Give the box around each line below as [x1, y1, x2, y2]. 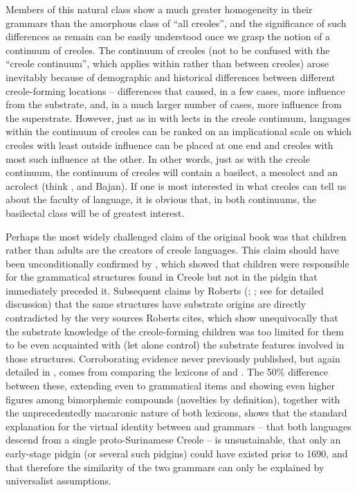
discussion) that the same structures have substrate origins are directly [6, 297, 306, 311]
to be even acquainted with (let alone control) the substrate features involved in [6, 337, 345, 352]
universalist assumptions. [6, 473, 111, 488]
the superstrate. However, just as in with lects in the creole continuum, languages [6, 110, 351, 125]
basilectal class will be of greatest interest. [6, 205, 185, 220]
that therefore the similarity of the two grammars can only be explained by [6, 459, 324, 474]
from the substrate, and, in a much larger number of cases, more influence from [6, 97, 342, 112]
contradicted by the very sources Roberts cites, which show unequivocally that [6, 310, 338, 325]
